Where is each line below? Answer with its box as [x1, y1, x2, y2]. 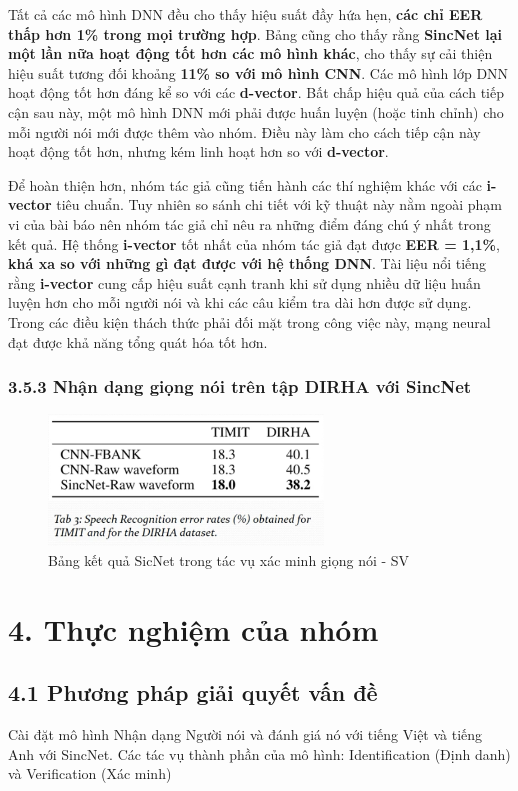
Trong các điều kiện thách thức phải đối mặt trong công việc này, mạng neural [8, 311, 491, 332]
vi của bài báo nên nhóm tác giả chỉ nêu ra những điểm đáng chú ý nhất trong [8, 213, 491, 234]
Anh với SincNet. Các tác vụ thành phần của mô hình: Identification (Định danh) [8, 743, 511, 764]
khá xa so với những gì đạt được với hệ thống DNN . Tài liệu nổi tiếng [8, 253, 487, 274]
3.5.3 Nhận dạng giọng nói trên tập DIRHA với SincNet [8, 374, 472, 399]
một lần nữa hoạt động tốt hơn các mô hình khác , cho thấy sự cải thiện [8, 43, 493, 64]
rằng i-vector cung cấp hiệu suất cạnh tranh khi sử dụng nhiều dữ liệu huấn [8, 272, 481, 293]
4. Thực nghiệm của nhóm [8, 608, 379, 649]
